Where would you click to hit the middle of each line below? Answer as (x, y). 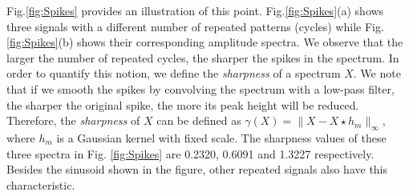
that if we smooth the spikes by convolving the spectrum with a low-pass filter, (200, 88)
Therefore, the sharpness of (73, 120)
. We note (377, 73)
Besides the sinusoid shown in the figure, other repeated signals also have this (197, 169)
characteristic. (41, 184)
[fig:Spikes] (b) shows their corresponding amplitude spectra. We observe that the (205, 42)
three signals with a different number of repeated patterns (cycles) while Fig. (195, 26)
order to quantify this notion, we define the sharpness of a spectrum (174, 73)
